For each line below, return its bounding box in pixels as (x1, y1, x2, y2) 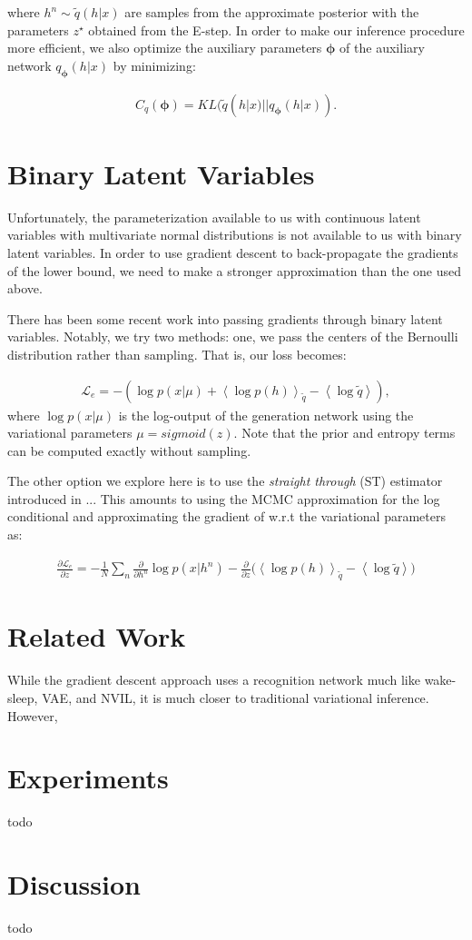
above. (7, 279, 43, 298)
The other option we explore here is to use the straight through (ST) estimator (7, 471, 443, 490)
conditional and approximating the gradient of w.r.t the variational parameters (7, 507, 446, 526)
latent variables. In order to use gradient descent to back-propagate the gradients (7, 242, 458, 262)
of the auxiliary (339, 38, 425, 57)
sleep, (7, 688, 38, 707)
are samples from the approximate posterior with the (124, 3, 419, 21)
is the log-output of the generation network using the (118, 405, 414, 424)
